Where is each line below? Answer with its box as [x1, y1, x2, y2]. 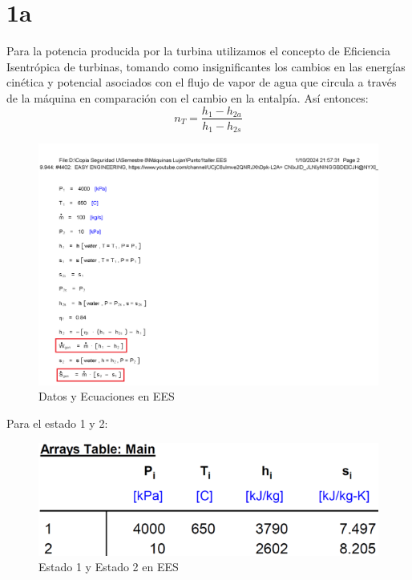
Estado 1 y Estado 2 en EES [38, 558, 179, 575]
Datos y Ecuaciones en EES [38, 388, 175, 405]
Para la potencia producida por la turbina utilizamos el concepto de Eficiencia [6, 42, 390, 59]
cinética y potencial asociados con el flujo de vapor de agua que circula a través [6, 74, 397, 91]
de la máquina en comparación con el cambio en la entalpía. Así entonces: [6, 89, 369, 106]
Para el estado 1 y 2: [6, 415, 108, 432]
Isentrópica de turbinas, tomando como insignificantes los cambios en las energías [6, 58, 406, 75]
